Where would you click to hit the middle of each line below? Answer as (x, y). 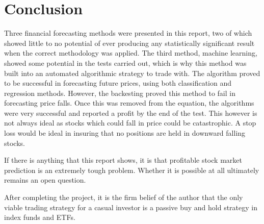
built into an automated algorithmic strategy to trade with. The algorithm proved (132, 73)
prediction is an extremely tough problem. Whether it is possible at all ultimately (132, 170)
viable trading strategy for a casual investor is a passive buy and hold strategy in (131, 207)
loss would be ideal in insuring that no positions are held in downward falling (125, 133)
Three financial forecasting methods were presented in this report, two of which (128, 33)
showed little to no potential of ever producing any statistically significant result (129, 43)
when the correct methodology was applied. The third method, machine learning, (131, 53)
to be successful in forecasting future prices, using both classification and (118, 83)
